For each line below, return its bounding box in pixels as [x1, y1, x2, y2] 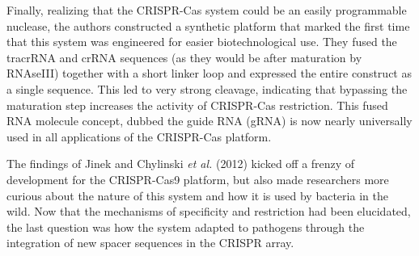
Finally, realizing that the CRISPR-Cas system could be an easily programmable [6, 2, 407, 18]
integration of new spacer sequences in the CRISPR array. [6, 234, 294, 251]
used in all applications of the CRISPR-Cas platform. [6, 128, 272, 145]
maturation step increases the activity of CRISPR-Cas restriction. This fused [6, 96, 388, 113]
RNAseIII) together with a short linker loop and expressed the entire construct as [6, 65, 412, 82]
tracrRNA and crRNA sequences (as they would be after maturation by [6, 48, 362, 65]
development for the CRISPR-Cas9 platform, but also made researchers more [6, 170, 389, 187]
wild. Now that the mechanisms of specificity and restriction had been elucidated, [6, 203, 411, 220]
